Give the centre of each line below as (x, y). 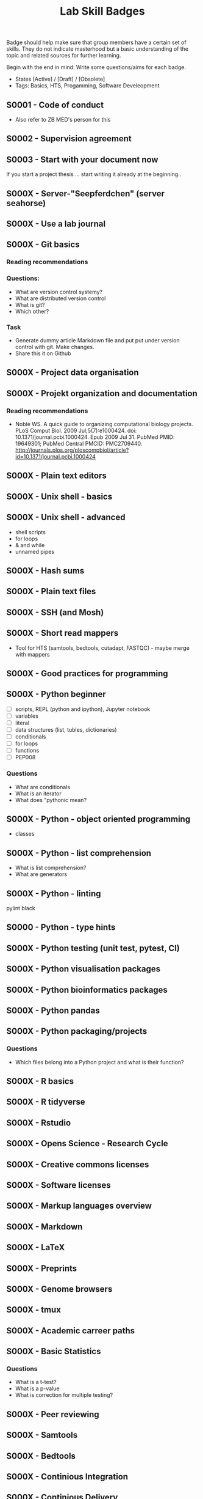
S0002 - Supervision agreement (69, 139)
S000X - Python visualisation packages (83, 969)
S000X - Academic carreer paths (71, 1331)
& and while (30, 545)
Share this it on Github (43, 353)
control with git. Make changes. (55, 347)
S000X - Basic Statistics (54, 1351)
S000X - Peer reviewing (53, 1414)
